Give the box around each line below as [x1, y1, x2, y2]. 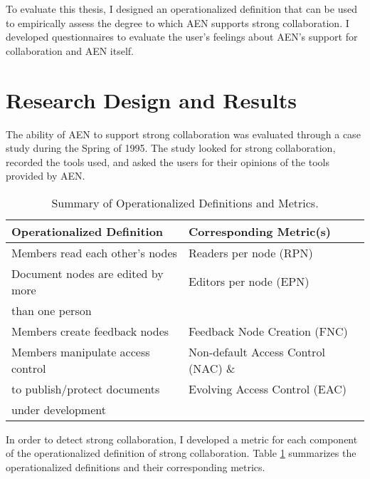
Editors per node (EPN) [189, 273, 310, 290]
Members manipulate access [11, 343, 150, 360]
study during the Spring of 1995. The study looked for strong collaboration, [6, 140, 336, 155]
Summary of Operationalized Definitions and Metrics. [51, 194, 319, 211]
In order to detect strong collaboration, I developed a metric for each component [6, 431, 358, 446]
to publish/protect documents [11, 380, 160, 397]
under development [11, 401, 106, 418]
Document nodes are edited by [11, 264, 164, 282]
